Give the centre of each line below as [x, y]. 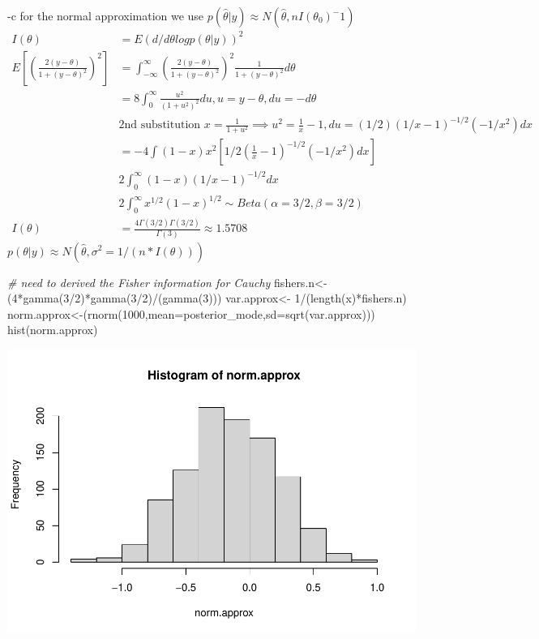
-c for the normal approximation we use [106, 15]
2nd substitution [160, 125]
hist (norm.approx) [53, 330]
